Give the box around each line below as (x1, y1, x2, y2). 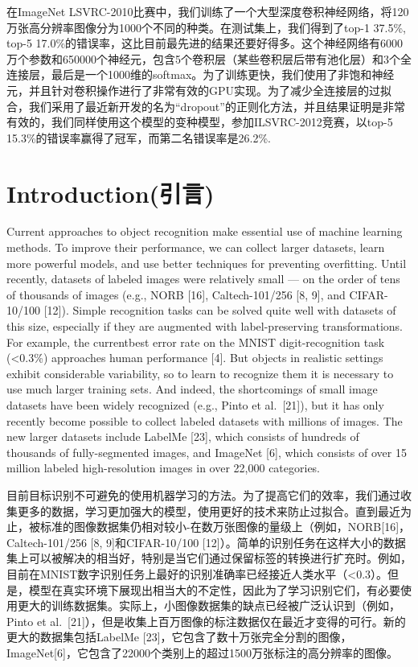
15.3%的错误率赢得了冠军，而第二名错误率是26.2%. (6, 129, 271, 146)
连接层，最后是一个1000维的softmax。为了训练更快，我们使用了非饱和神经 (6, 66, 395, 83)
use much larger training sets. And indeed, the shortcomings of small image (6, 381, 378, 397)
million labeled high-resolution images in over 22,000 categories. (6, 459, 321, 476)
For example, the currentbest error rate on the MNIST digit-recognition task (6, 333, 385, 350)
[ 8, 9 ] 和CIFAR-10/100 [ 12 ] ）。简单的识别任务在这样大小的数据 (90, 533, 406, 550)
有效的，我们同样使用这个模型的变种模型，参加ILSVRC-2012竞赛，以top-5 (6, 113, 393, 130)
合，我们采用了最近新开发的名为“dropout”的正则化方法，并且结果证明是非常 (6, 97, 405, 114)
